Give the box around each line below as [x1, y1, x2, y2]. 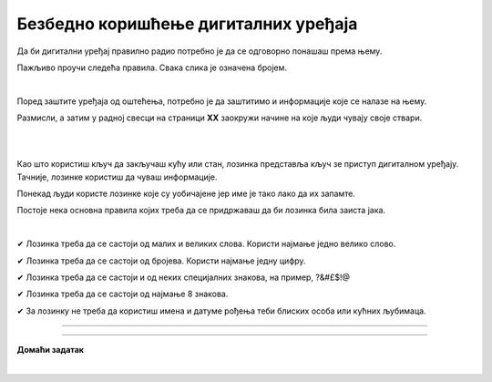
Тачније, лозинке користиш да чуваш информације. [16, 171, 218, 182]
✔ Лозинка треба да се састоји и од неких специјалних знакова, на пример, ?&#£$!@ [16, 272, 351, 283]
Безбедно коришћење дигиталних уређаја [16, 14, 358, 34]
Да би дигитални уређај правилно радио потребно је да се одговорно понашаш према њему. [16, 46, 383, 57]
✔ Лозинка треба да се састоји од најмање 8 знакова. [16, 288, 229, 300]
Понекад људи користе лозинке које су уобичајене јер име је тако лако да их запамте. [16, 188, 355, 200]
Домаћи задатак [16, 345, 84, 356]
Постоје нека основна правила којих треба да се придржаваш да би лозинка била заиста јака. [16, 205, 386, 216]
